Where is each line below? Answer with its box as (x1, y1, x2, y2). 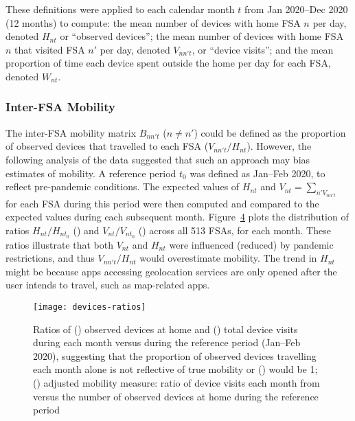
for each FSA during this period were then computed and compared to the (5, 196, 319, 210)
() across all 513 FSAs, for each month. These (138, 223, 331, 237)
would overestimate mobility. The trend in (139, 251, 317, 265)
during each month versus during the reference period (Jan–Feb (33, 335, 301, 350)
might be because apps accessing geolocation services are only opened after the (5, 264, 337, 278)
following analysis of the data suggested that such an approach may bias (5, 152, 310, 166)
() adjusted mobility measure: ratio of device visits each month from (33, 376, 320, 390)
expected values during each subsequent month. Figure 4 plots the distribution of (5, 209, 349, 224)
